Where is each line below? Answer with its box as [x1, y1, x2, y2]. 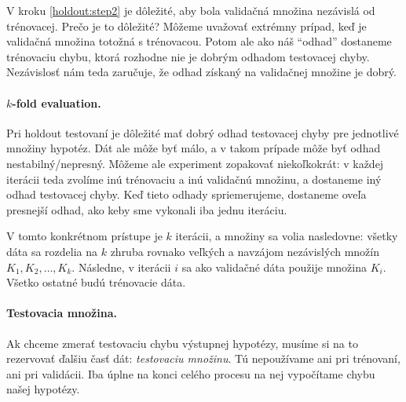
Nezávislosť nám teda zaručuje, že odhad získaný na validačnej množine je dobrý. [6, 64, 397, 80]
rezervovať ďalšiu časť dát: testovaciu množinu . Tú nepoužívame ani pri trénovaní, [6, 350, 401, 367]
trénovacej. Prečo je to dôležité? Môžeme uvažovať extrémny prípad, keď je [6, 17, 367, 34]
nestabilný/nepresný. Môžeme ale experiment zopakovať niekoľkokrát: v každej [6, 155, 384, 171]
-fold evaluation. [12, 94, 101, 111]
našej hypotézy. [6, 381, 80, 397]
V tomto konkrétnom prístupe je [6, 228, 163, 244]
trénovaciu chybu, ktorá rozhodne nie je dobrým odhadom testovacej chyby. [6, 48, 370, 64]
